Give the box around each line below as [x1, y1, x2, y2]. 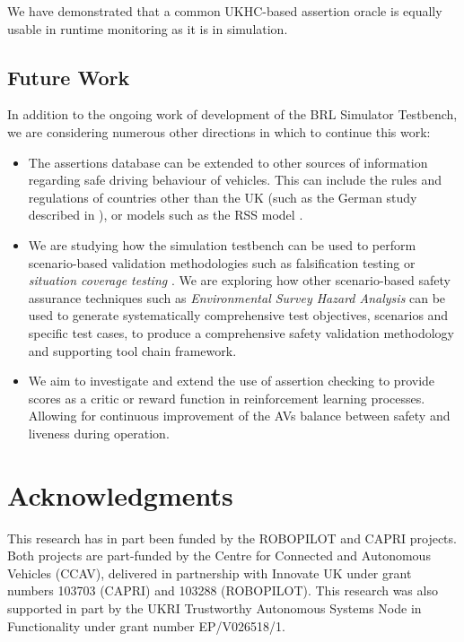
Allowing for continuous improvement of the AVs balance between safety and [28, 406, 451, 425]
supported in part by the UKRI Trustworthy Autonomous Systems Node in [7, 598, 422, 617]
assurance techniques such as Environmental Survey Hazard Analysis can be [28, 288, 446, 307]
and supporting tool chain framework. [28, 341, 237, 360]
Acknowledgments [7, 476, 233, 513]
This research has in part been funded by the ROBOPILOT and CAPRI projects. [7, 528, 457, 547]
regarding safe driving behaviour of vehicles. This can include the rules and [28, 170, 442, 189]
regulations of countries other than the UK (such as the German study [28, 187, 417, 206]
